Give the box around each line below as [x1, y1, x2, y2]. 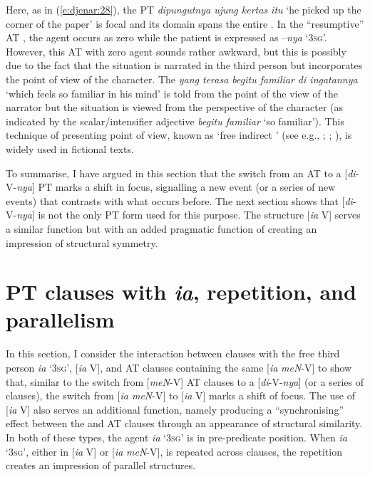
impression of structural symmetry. [6, 235, 158, 250]
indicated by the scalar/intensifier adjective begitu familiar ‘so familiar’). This [6, 113, 344, 128]
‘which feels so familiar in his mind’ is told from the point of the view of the [6, 85, 338, 100]
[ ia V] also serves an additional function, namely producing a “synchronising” [6, 402, 344, 416]
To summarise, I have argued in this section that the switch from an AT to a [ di [6, 165, 356, 180]
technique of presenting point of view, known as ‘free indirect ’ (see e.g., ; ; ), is [6, 127, 352, 142]
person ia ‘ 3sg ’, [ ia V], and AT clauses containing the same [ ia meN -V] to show [6, 360, 352, 374]
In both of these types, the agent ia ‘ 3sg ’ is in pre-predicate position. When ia [6, 429, 347, 444]
